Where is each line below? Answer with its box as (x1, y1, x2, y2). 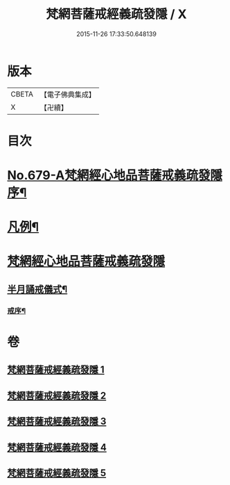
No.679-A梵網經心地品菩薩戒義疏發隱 (7, 167, 223, 183)
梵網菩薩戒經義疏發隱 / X (46, 6, 187, 22)
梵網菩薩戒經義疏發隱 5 (7, 467, 107, 479)
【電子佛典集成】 (39, 90, 96, 99)
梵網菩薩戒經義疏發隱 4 (7, 441, 107, 453)
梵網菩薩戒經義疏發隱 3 (7, 416, 107, 427)
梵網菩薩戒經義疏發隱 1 (7, 364, 105, 376)
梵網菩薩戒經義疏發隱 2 (7, 390, 107, 402)
